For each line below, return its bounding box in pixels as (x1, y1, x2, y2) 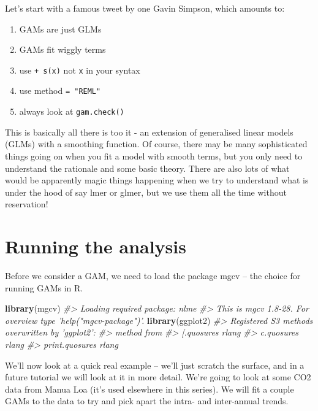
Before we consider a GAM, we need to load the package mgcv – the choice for (5, 269, 301, 282)
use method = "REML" (19, 84, 101, 97)
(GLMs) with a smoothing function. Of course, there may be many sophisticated (5, 137, 308, 150)
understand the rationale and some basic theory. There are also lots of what (5, 161, 290, 174)
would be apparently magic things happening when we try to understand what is (5, 174, 309, 186)
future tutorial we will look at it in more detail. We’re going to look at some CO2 (5, 371, 311, 383)
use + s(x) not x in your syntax (19, 63, 140, 76)
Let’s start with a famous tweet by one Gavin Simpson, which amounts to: (5, 2, 285, 14)
